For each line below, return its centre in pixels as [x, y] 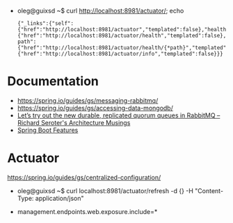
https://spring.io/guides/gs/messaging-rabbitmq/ [88, 100]
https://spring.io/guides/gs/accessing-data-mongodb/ [95, 108]
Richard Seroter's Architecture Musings [74, 122]
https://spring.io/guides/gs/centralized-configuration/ [84, 177]
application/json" [59, 198]
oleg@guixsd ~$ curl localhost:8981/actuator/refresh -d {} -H [105, 190]
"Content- [209, 190]
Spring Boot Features [48, 130]
